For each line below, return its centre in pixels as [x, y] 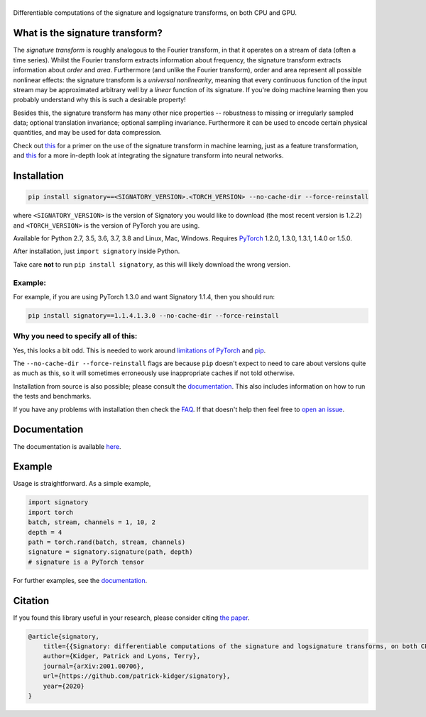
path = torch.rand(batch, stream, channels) [107, 542]
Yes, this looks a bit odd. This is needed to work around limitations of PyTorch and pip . [140, 350]
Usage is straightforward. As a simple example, [82, 484]
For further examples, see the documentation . [80, 580]
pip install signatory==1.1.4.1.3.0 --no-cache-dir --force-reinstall [154, 315]
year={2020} [64, 686]
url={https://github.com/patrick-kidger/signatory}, [137, 676]
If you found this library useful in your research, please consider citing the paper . [131, 618]
